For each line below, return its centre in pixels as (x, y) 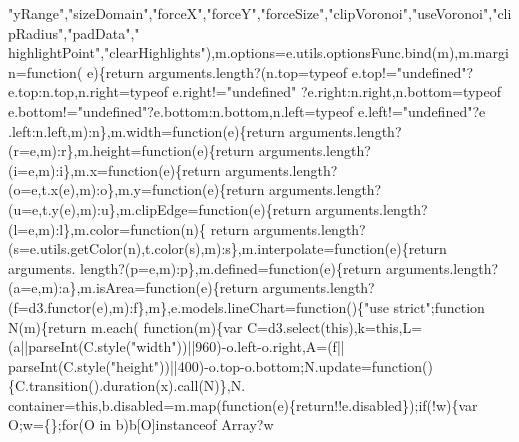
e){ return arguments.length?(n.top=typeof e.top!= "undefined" (276, 71)
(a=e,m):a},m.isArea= (77, 287)
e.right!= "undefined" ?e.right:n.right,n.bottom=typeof (337, 91)
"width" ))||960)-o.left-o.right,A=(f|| (238, 346)
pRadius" (36, 32)
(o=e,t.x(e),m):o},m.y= (80, 189)
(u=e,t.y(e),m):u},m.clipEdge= (103, 208)
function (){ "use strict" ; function (390, 306)
